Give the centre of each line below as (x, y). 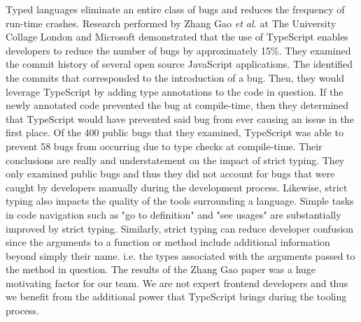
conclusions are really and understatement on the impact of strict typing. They (175, 160)
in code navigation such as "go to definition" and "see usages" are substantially (174, 214)
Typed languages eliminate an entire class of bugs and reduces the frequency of (175, 9)
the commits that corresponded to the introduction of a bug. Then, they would (175, 77)
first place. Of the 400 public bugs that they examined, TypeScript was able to (175, 132)
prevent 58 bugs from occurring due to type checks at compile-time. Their (164, 146)
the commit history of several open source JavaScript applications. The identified (179, 64)
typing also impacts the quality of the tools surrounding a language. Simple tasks (180, 201)
